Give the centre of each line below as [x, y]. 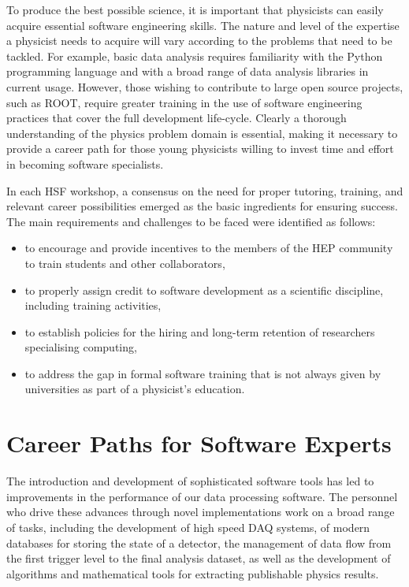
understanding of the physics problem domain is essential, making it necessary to [202, 133]
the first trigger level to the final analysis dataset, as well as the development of [199, 558]
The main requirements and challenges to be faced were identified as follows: [191, 221]
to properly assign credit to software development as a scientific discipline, [204, 290]
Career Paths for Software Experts [199, 443]
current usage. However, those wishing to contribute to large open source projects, [205, 86]
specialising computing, [81, 347]
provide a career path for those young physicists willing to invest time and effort [200, 149]
